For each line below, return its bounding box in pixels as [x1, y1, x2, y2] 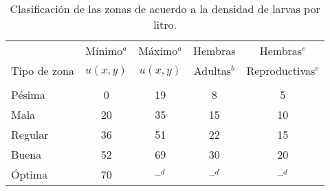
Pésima [11, 87, 45, 102]
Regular [11, 126, 49, 142]
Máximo [138, 43, 178, 58]
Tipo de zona [11, 63, 75, 78]
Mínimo [85, 43, 123, 58]
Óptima [11, 166, 48, 182]
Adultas [193, 63, 232, 78]
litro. [153, 16, 177, 32]
